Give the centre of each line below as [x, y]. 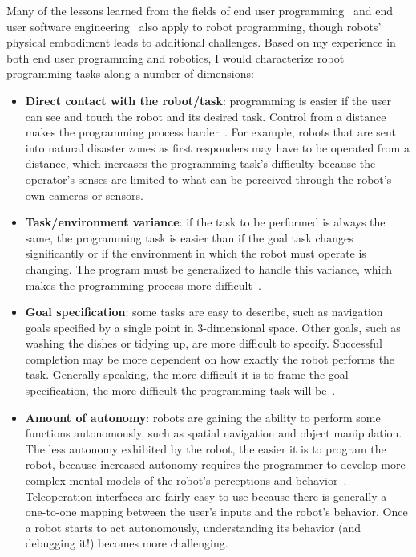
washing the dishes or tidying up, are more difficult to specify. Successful [204, 343]
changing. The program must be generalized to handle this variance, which [209, 268]
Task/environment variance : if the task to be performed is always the [205, 222]
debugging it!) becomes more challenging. [127, 543]
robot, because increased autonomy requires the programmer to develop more [215, 464]
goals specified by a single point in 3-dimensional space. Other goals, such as [213, 327]
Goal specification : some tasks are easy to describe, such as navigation [204, 312]
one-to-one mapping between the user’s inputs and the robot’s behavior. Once [216, 512]
